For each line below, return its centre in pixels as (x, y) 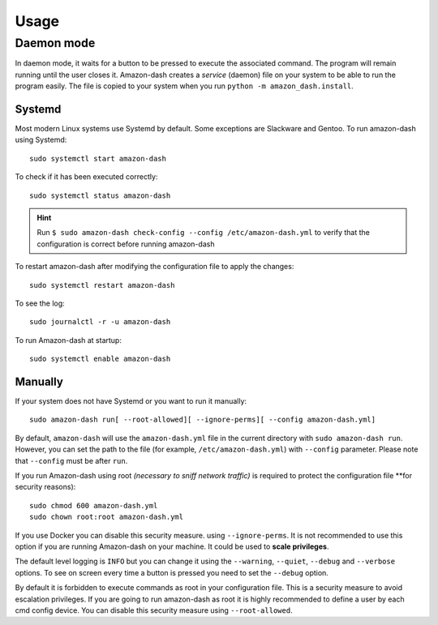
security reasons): (45, 487)
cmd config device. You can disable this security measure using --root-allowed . (154, 610)
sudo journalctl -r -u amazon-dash (100, 322)
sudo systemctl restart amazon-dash (102, 285)
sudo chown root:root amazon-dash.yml (107, 517)
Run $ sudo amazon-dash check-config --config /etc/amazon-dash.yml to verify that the (204, 233)
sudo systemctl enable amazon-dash (100, 359)
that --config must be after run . (71, 460)
